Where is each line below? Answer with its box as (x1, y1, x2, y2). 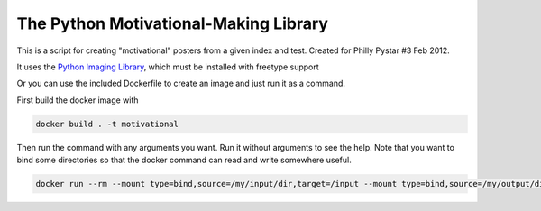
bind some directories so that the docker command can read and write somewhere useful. (16, 154, 352, 166)
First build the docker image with (16, 95, 139, 105)
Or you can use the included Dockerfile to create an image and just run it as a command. (16, 78, 346, 89)
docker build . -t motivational (35, 118, 179, 129)
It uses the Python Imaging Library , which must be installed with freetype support (16, 61, 319, 72)
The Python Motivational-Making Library (16, 14, 329, 33)
